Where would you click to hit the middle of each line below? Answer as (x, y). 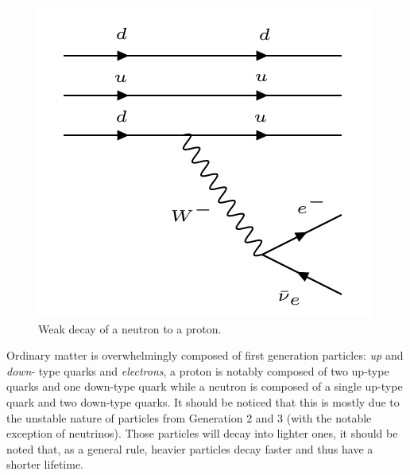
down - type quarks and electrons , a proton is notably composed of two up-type (198, 370)
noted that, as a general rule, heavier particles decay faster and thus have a (190, 448)
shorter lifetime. (45, 464)
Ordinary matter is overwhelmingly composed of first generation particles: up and (205, 355)
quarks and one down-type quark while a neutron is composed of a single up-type (205, 386)
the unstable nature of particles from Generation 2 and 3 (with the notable (189, 417)
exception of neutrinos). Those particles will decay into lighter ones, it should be (202, 433)
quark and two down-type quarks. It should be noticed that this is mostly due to (203, 401)
